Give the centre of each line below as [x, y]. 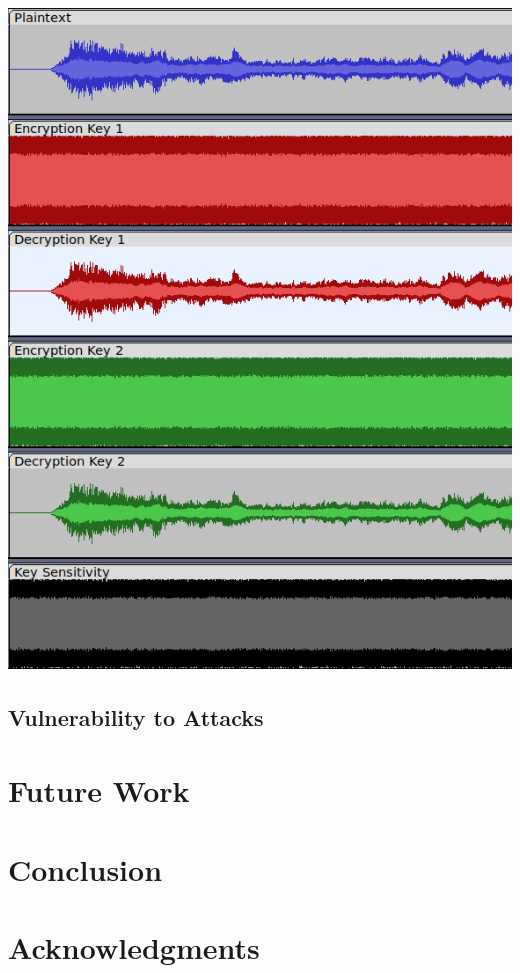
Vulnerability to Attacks [136, 716]
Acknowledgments [134, 946]
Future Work [99, 790]
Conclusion [85, 868]
